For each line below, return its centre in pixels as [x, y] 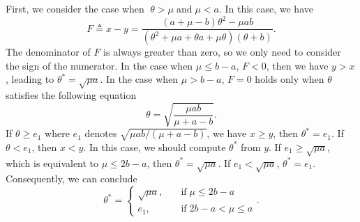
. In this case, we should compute [155, 146]
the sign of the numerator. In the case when [99, 65]
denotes [101, 133]
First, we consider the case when [75, 8]
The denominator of [48, 51]
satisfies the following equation [71, 94]
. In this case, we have [266, 8]
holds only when [290, 79]
